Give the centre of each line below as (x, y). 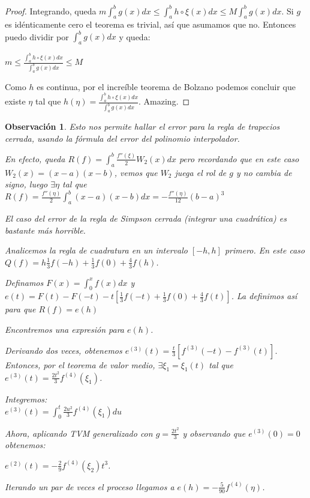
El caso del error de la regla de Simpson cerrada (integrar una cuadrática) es (146, 218)
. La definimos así (264, 296)
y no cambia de (264, 172)
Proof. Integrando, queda (51, 11)
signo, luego (26, 184)
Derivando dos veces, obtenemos (64, 350)
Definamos (24, 282)
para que (20, 309)
